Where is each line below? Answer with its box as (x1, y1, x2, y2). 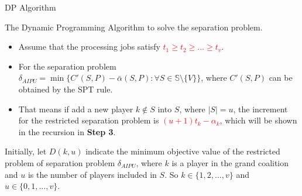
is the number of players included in (28, 168, 157, 180)
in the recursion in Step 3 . (18, 125, 116, 137)
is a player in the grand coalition (171, 156, 289, 169)
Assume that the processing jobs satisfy (18, 40, 160, 53)
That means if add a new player (18, 102, 133, 115)
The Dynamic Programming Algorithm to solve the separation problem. (5, 20, 263, 33)
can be (269, 71, 293, 84)
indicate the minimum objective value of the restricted (85, 145, 280, 157)
